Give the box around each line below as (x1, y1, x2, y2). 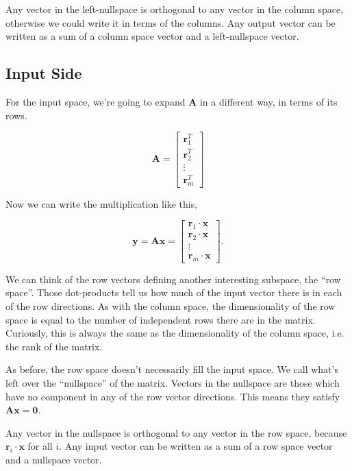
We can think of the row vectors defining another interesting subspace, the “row (5, 271, 341, 286)
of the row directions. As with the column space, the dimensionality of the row (5, 298, 336, 313)
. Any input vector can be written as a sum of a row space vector (59, 439, 333, 453)
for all (27, 439, 53, 453)
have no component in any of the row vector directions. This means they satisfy (5, 389, 340, 403)
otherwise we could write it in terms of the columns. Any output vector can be (5, 15, 336, 29)
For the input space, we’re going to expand (5, 94, 186, 108)
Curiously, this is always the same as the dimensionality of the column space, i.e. (5, 326, 344, 340)
